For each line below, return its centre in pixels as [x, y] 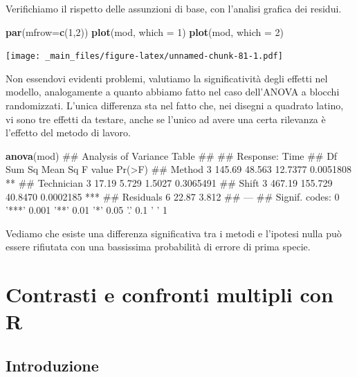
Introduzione [52, 365]
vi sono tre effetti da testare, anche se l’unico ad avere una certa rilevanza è [166, 119]
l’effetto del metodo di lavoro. [68, 132]
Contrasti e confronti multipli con [170, 294]
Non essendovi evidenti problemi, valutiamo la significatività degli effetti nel [167, 78]
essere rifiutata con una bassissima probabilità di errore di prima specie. [158, 247]
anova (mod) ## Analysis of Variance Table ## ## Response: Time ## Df [172, 155]
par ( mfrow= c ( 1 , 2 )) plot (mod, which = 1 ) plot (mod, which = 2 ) [145, 31]
